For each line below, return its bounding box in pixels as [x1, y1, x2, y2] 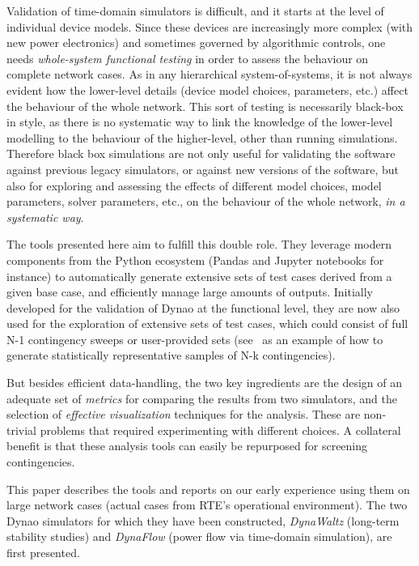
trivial [6, 421, 37, 438]
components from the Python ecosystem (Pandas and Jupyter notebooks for [6, 251, 384, 268]
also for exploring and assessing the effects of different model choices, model [6, 177, 382, 194]
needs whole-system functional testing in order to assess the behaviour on [6, 49, 369, 66]
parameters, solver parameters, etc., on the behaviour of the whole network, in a [6, 193, 405, 210]
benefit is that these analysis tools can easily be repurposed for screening [6, 437, 368, 454]
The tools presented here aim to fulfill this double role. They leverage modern [6, 236, 392, 253]
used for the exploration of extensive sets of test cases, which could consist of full [6, 315, 408, 332]
